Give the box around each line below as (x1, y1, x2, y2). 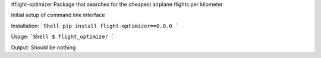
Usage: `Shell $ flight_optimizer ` (11, 33, 115, 40)
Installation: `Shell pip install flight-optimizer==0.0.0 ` (11, 22, 179, 29)
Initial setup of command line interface (11, 12, 105, 19)
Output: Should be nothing (11, 44, 76, 51)
